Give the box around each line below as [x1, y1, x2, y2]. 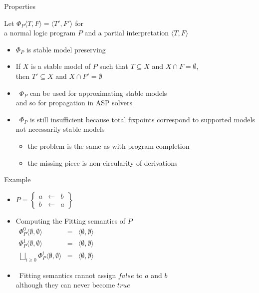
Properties [4, 1, 35, 11]
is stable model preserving [26, 44, 106, 54]
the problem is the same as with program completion [27, 140, 190, 151]
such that [99, 61, 128, 71]
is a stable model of [31, 61, 91, 71]
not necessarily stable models [15, 124, 105, 134]
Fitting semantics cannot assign [19, 270, 116, 280]
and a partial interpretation [84, 27, 169, 38]
